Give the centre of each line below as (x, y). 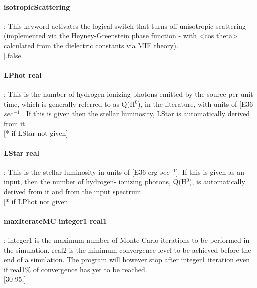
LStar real (22, 153)
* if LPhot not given (37, 201)
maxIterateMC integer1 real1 (56, 221)
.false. (14, 55)
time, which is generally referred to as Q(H (70, 103)
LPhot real (23, 74)
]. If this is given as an (210, 172)
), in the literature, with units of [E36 (196, 103)
